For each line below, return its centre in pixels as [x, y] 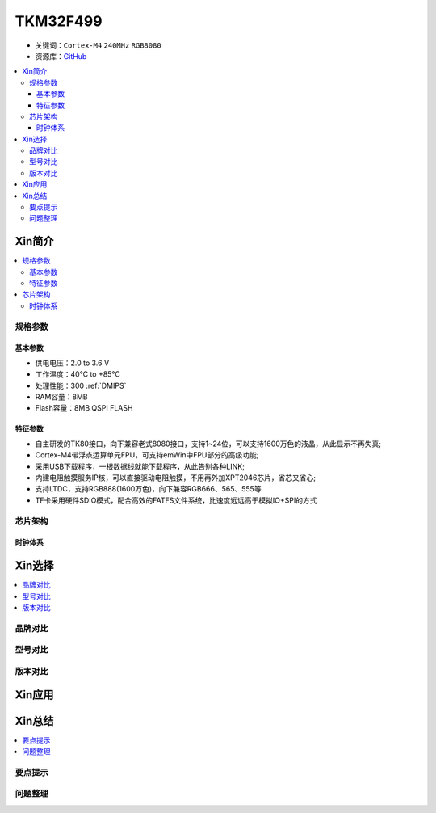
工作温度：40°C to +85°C [78, 374]
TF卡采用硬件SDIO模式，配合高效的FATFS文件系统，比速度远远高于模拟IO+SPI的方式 [176, 500]
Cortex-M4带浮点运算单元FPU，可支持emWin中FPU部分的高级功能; [147, 455]
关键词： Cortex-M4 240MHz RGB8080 [98, 45]
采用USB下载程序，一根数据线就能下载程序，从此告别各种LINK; [140, 466]
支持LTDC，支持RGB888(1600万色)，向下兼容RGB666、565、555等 [148, 489]
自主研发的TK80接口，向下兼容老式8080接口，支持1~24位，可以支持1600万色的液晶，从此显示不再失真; [208, 444]
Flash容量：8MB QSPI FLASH [84, 408]
